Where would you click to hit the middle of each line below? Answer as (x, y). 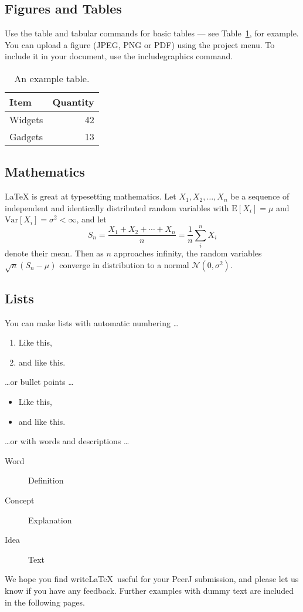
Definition (46, 480)
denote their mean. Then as (54, 253)
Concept (20, 500)
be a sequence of (260, 196)
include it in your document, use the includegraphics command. (119, 56)
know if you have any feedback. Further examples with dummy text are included (149, 590)
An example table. (52, 78)
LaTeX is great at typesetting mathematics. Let (91, 196)
